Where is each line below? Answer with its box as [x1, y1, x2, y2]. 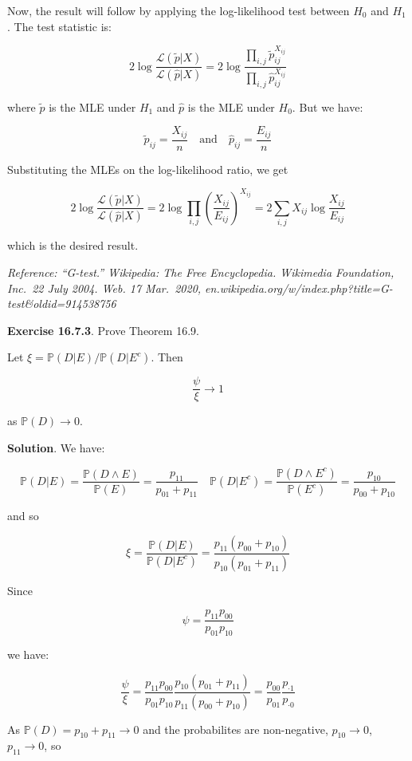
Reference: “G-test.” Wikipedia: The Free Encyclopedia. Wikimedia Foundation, [7, 263, 394, 280]
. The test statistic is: [7, 18, 112, 34]
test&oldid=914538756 [7, 295, 116, 312]
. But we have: [292, 98, 363, 115]
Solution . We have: [7, 439, 105, 455]
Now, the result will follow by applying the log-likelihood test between [7, 2, 350, 18]
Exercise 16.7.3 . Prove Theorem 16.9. [7, 321, 199, 338]
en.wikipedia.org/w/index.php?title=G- [205, 279, 393, 296]
